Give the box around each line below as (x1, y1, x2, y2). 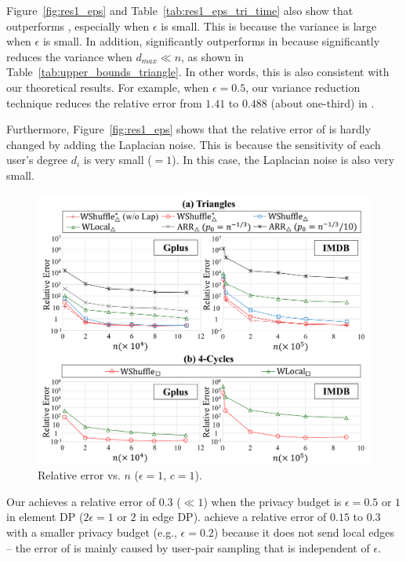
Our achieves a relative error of (6, 493, 156, 509)
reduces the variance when (6, 48, 132, 64)
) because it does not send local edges (213, 523, 394, 540)
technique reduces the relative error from (6, 94, 202, 111)
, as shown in (181, 48, 244, 64)
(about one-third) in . (270, 94, 375, 111)
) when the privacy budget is (203, 493, 342, 509)
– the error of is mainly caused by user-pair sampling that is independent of (6, 539, 370, 556)
